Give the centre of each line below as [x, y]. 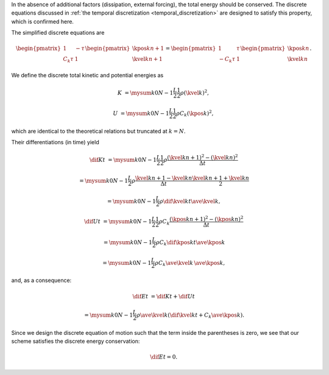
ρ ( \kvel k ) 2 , [195, 92]
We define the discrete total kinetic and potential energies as [87, 75]
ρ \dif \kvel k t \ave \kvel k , [190, 201]
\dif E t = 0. [164, 357]
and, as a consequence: [41, 281]
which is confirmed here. [43, 21]
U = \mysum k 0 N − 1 [141, 113]
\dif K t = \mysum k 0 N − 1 [123, 160]
